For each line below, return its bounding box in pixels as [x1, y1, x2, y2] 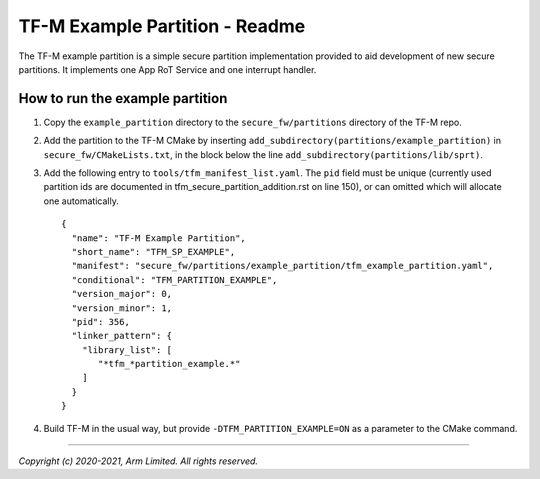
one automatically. [43, 195, 119, 207]
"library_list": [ [81, 344, 173, 355]
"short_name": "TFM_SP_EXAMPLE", [71, 246, 236, 257]
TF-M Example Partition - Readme [18, 15, 306, 37]
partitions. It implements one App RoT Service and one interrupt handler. [18, 63, 317, 75]
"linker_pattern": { [71, 330, 173, 342]
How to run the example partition [18, 90, 228, 107]
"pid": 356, [71, 316, 130, 327]
